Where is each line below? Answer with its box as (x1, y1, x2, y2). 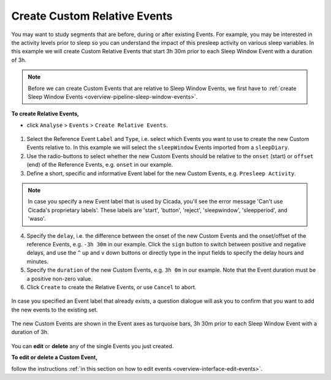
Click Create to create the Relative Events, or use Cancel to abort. (26, 283, 197, 291)
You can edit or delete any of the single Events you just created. (11, 342, 174, 349)
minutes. (26, 257, 49, 265)
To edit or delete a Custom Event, (11, 354, 98, 361)
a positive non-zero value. (26, 275, 93, 282)
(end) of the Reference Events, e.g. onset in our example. (26, 161, 173, 169)
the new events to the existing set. (11, 306, 98, 313)
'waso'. (28, 215, 46, 222)
